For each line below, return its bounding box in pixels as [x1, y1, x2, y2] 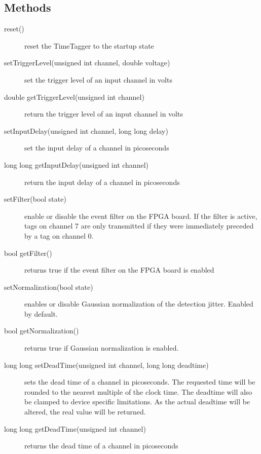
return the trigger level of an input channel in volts [24, 108, 183, 119]
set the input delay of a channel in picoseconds [24, 142, 169, 153]
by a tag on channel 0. [24, 230, 94, 241]
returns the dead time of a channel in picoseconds [24, 440, 178, 451]
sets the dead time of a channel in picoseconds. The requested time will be [24, 376, 255, 387]
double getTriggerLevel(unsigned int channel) [4, 91, 144, 102]
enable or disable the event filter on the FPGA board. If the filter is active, [24, 210, 257, 221]
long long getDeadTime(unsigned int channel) [4, 423, 146, 434]
